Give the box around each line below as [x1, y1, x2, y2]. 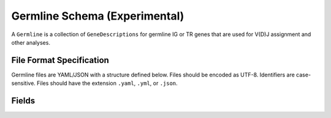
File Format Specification [11, 55, 110, 65]
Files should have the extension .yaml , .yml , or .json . [37, 79, 178, 87]
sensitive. [11, 79, 36, 87]
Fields [11, 95, 36, 106]
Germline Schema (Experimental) [11, 9, 185, 23]
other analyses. [11, 39, 50, 46]
